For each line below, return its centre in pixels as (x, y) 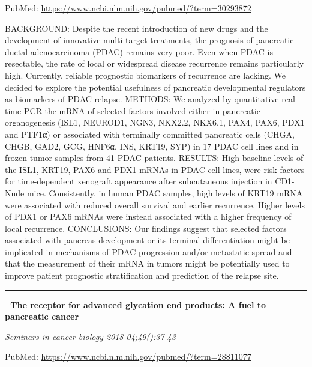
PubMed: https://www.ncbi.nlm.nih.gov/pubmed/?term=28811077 (128, 356)
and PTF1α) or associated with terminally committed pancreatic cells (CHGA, (150, 134)
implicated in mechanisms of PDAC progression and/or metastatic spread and (148, 251)
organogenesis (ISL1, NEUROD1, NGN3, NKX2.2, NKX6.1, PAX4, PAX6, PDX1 (155, 122)
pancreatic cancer (42, 316)
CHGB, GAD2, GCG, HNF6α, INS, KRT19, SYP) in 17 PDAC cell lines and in (152, 146)
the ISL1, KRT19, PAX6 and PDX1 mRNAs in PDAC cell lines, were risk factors (155, 169)
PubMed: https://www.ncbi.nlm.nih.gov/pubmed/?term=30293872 (128, 8)
